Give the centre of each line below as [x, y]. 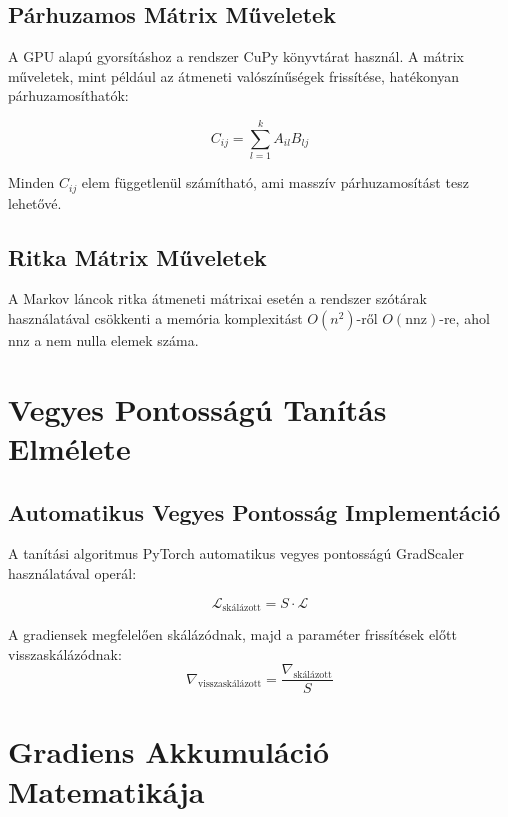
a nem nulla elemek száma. [116, 339]
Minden [31, 182]
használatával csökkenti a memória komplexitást [155, 317]
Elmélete [69, 447]
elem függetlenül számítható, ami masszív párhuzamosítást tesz [275, 182]
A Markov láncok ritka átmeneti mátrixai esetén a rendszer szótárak [217, 298]
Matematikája [106, 790]
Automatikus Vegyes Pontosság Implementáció [254, 511]
